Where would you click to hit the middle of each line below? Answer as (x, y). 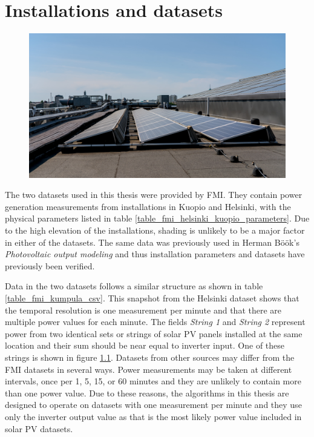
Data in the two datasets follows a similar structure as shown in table (134, 286)
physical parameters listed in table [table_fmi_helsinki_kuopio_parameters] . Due (157, 218)
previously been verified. (50, 265)
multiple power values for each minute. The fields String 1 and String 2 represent (155, 322)
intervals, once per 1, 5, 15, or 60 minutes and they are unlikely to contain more (153, 381)
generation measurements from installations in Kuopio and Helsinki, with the (148, 206)
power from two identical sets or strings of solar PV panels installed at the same (154, 333)
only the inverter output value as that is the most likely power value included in (153, 416)
